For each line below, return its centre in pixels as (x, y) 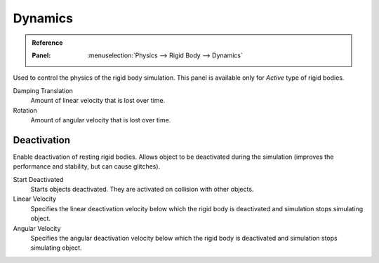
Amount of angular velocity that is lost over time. (101, 120)
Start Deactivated (38, 179)
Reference (47, 43)
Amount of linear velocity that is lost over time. (98, 101)
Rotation (25, 110)
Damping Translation (43, 90)
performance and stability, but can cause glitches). (87, 166)
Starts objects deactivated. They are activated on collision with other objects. (142, 189)
